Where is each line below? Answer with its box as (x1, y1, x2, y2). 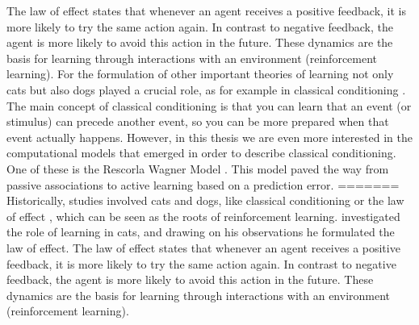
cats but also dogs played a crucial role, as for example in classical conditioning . (6, 81, 406, 98)
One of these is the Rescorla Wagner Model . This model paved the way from (6, 160, 389, 177)
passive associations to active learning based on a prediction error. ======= (6, 176, 400, 193)
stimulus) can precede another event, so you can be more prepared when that (6, 113, 389, 130)
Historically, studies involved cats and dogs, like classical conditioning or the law (6, 192, 404, 209)
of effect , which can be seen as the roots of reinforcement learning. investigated (6, 207, 400, 224)
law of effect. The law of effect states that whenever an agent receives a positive (6, 239, 400, 256)
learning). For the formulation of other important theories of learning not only (6, 65, 394, 82)
